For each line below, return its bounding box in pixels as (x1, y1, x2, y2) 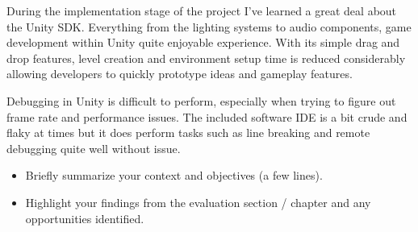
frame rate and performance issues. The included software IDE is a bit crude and (6, 108, 408, 125)
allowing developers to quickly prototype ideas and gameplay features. (6, 65, 353, 82)
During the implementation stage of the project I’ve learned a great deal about (6, 2, 397, 19)
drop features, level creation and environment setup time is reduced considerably (6, 49, 406, 66)
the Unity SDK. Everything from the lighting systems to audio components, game (6, 18, 412, 35)
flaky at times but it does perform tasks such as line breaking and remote (6, 124, 370, 141)
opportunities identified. (25, 209, 144, 226)
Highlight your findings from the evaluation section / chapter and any (25, 193, 371, 210)
